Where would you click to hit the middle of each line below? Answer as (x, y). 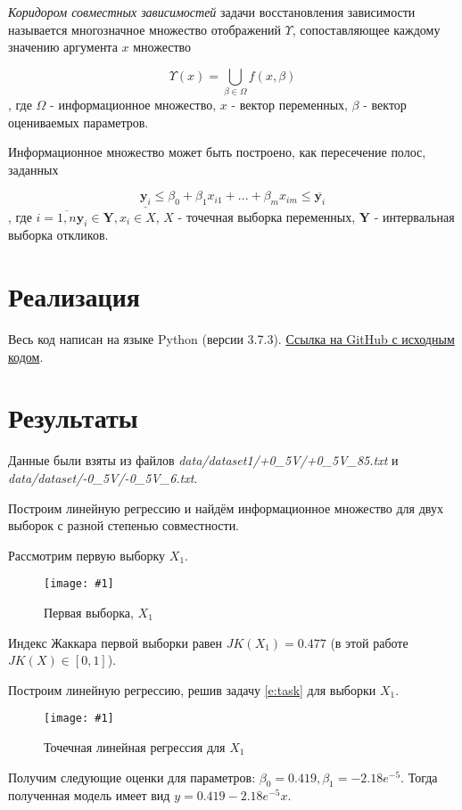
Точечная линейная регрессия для (135, 746)
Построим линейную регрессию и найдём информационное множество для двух (226, 507)
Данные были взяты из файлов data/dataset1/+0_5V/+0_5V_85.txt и (203, 460)
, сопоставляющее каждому (366, 29)
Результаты (73, 417)
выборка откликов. (58, 235)
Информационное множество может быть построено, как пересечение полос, (217, 152)
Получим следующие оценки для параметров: (132, 777)
